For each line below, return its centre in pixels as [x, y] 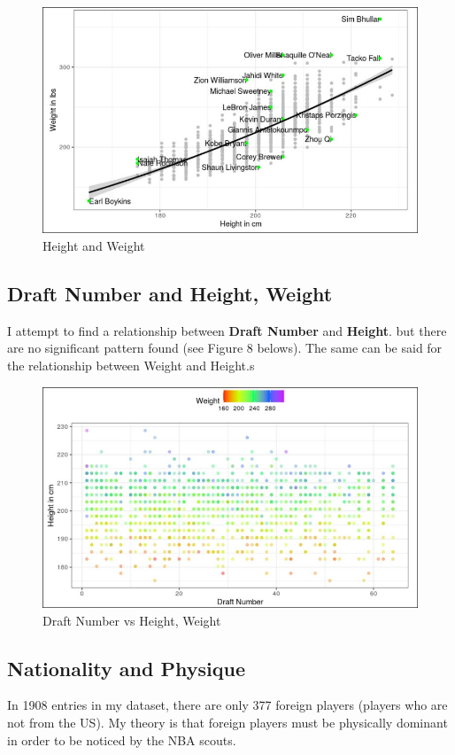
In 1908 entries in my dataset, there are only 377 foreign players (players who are [227, 705]
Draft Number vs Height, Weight [132, 620]
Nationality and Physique [126, 668]
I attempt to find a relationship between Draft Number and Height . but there [227, 330]
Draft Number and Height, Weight [170, 293]
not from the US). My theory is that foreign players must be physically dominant [227, 723]
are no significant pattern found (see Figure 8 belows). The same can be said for [225, 348]
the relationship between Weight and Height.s [131, 365]
